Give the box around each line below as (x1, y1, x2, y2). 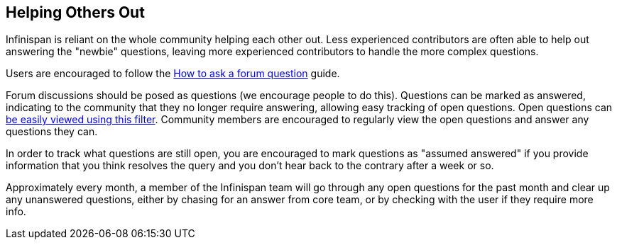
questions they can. (6, 125, 98, 138)
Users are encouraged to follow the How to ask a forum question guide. (6, 67, 340, 80)
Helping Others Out (6, 4, 145, 21)
